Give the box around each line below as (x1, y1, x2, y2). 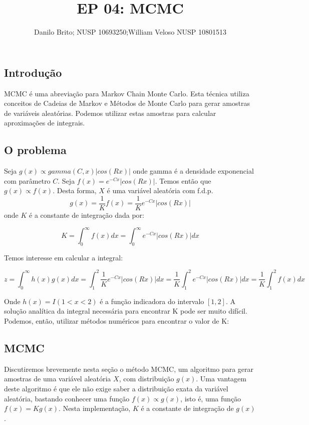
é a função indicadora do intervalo (100, 296, 204, 306)
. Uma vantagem (196, 373, 246, 384)
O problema (4, 142, 67, 158)
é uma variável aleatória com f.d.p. (107, 185, 213, 196)
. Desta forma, (53, 185, 97, 196)
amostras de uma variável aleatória (4, 373, 111, 384)
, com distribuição (119, 373, 174, 384)
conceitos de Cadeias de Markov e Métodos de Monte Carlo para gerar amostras (4, 98, 250, 108)
